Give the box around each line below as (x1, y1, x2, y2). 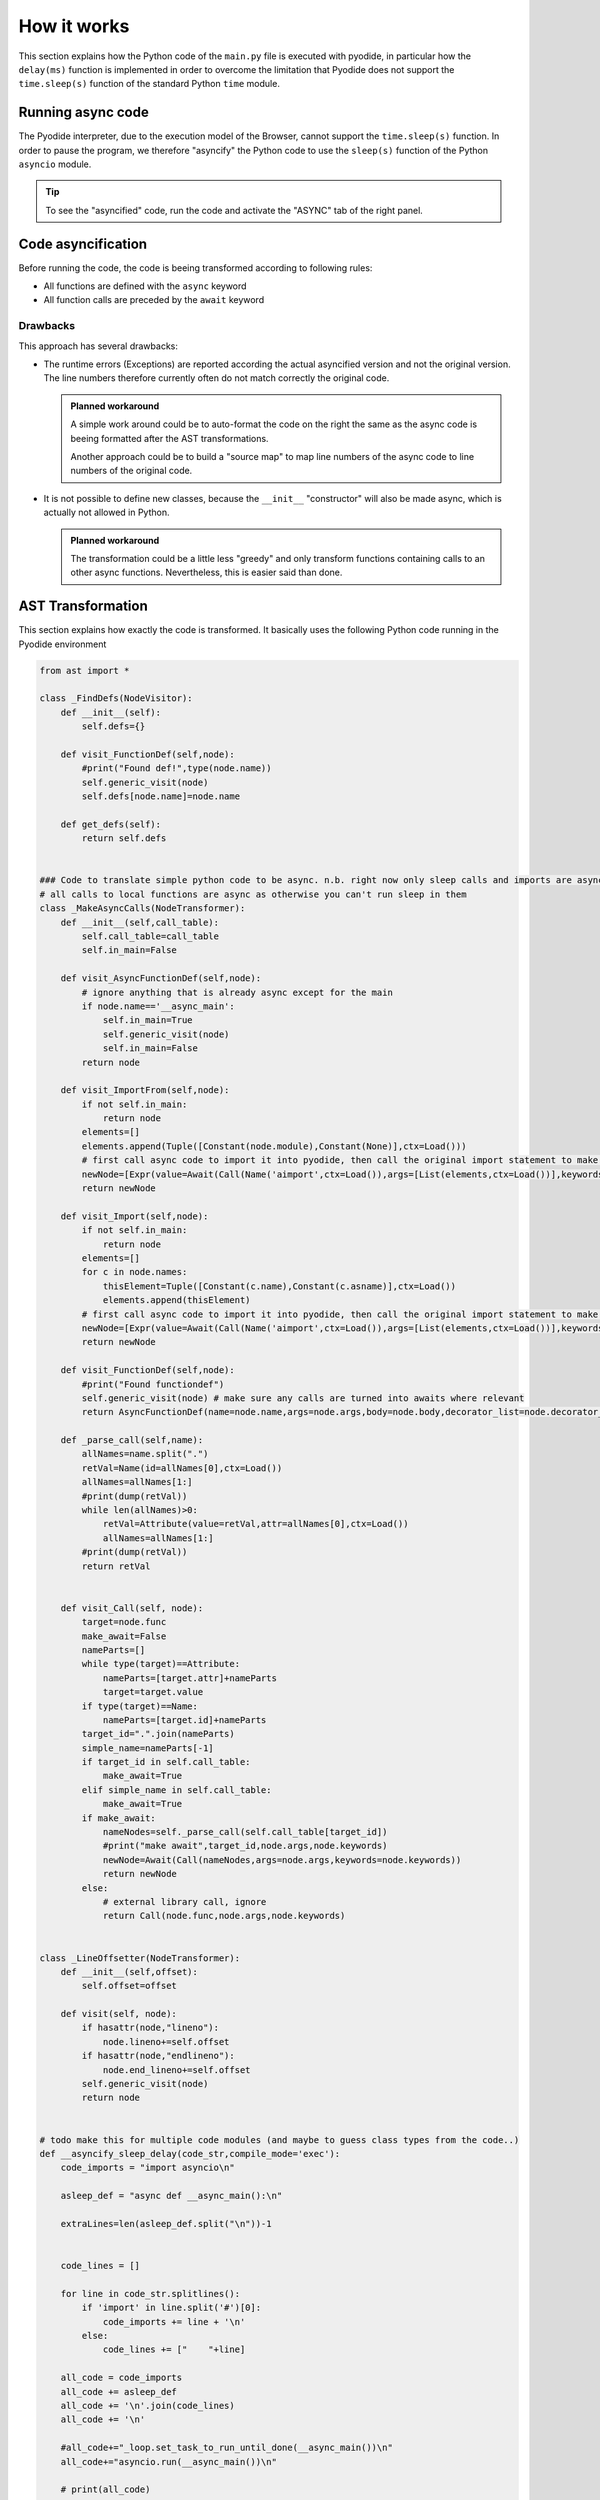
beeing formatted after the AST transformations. (70, 432, 269, 444)
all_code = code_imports (60, 2372, 183, 2384)
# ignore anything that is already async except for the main (81, 986, 394, 998)
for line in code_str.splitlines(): (60, 2288, 240, 2299)
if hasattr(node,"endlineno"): (81, 2050, 235, 2062)
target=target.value (102, 1686, 204, 1698)
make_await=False (81, 1630, 167, 1642)
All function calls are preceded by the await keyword (43, 294, 265, 306)
